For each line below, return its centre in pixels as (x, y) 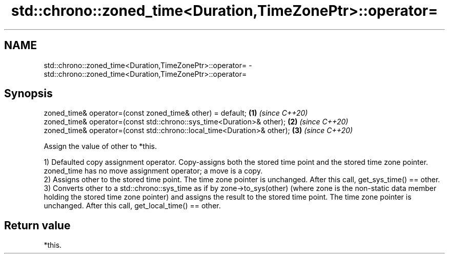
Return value (37, 225)
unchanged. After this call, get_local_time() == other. (132, 206)
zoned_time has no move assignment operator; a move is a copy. (153, 171)
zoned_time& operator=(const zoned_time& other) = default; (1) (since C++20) (176, 113)
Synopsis (28, 94)
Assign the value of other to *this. (100, 146)
